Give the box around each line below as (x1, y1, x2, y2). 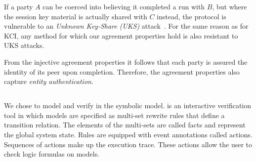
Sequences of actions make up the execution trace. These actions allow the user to (4, 139, 253, 149)
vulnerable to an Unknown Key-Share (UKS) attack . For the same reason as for (4, 21, 249, 31)
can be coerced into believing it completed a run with (43, 1, 205, 11)
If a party (4, 1, 33, 11)
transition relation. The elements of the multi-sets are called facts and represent (4, 120, 246, 130)
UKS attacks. (4, 40, 44, 50)
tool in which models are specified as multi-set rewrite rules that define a (4, 110, 225, 120)
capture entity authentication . (4, 76, 93, 86)
